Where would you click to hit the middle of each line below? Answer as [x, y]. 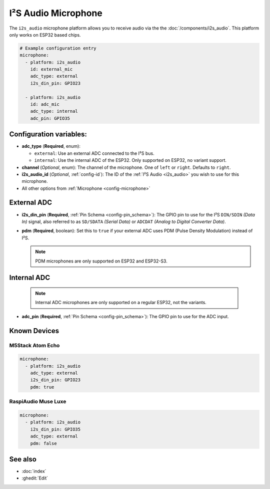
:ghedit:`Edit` [35, 478]
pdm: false [43, 443]
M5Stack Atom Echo [34, 345]
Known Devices [34, 331]
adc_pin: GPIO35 [50, 118]
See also [23, 459]
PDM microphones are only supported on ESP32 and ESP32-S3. [101, 261]
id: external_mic [51, 69]
